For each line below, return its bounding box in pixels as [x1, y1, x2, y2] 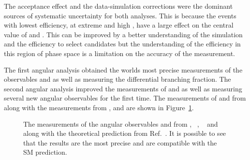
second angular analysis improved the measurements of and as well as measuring [4, 83, 242, 93]
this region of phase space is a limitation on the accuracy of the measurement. [4, 48, 235, 58]
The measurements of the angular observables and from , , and [23, 118, 218, 129]
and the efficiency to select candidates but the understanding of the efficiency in [4, 39, 241, 49]
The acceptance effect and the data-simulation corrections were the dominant [4, 1, 233, 11]
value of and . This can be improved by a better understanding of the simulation [4, 29, 243, 39]
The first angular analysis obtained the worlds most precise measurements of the [4, 64, 243, 74]
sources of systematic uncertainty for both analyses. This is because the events [4, 10, 236, 20]
